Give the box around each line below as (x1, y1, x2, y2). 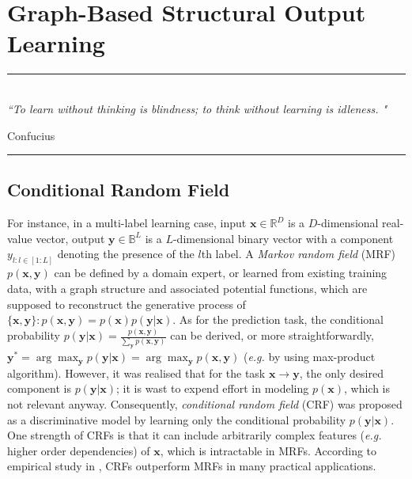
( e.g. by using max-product (243, 348, 376, 365)
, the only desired (299, 364, 384, 381)
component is (7, 380, 71, 397)
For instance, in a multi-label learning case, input (7, 215, 247, 231)
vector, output (36, 230, 105, 246)
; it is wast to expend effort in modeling (116, 380, 309, 397)
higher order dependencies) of (7, 442, 150, 458)
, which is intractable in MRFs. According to (160, 442, 377, 458)
